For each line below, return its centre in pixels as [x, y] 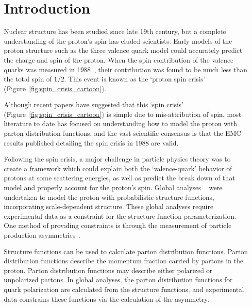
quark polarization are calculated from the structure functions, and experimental [124, 289]
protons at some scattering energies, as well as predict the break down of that [119, 178]
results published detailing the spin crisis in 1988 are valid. [91, 142]
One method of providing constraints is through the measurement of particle [118, 225]
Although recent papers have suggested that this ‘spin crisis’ [94, 105]
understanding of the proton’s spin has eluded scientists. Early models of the [118, 40]
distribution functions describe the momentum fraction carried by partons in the [124, 261]
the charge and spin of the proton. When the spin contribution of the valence [119, 59]
